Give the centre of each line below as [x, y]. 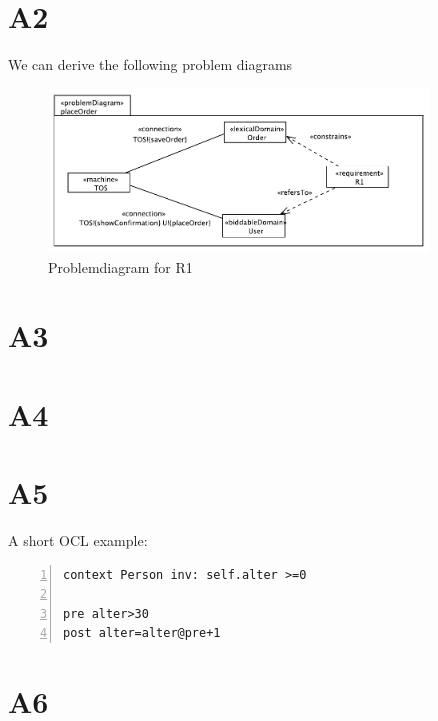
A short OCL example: [78, 540]
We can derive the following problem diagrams [150, 64]
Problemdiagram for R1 [120, 266]
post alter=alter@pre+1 [142, 633]
